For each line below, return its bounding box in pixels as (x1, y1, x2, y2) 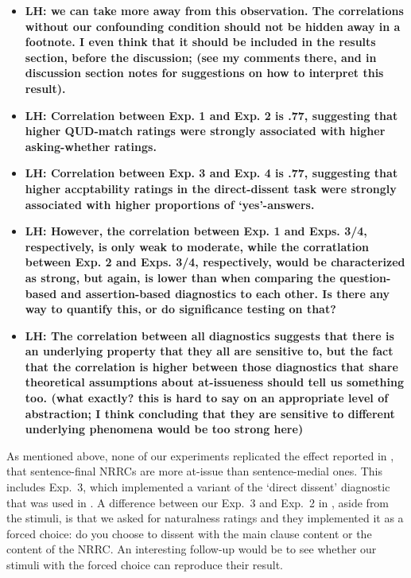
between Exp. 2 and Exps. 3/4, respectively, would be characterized (25, 254, 405, 270)
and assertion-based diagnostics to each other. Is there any (60, 285, 390, 301)
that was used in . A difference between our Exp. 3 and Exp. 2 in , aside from (6, 494, 390, 510)
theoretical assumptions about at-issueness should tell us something (25, 374, 404, 390)
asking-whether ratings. (25, 138, 157, 154)
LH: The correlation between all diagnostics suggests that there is (25, 327, 394, 343)
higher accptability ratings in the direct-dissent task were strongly (25, 180, 397, 196)
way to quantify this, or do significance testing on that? (25, 301, 336, 317)
